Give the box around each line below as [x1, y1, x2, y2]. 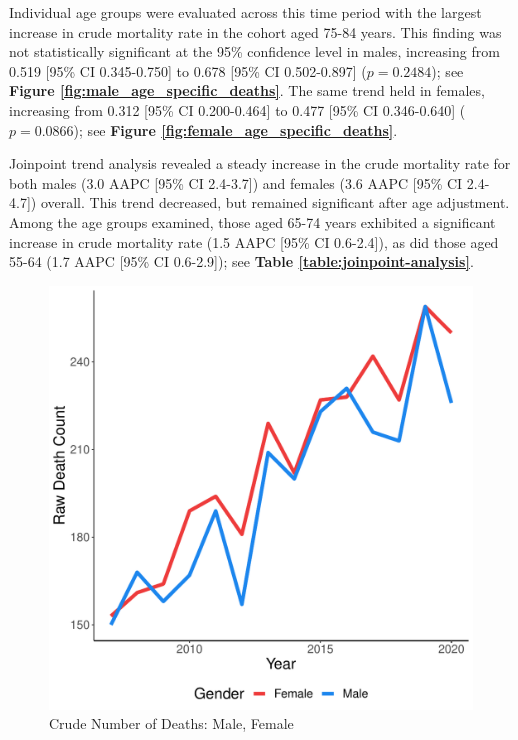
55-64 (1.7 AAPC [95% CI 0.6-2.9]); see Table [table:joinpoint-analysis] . [9, 251, 474, 272]
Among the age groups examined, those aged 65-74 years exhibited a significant [9, 211, 496, 232]
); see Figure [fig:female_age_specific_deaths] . [73, 119, 398, 140]
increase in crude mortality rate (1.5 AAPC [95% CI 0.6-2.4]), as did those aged [9, 231, 499, 252]
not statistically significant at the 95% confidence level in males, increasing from [9, 41, 500, 62]
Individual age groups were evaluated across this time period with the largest [9, 2, 482, 22]
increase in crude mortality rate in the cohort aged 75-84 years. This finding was [9, 21, 502, 42]
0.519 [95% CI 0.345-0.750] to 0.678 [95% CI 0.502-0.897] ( [9, 60, 367, 81]
